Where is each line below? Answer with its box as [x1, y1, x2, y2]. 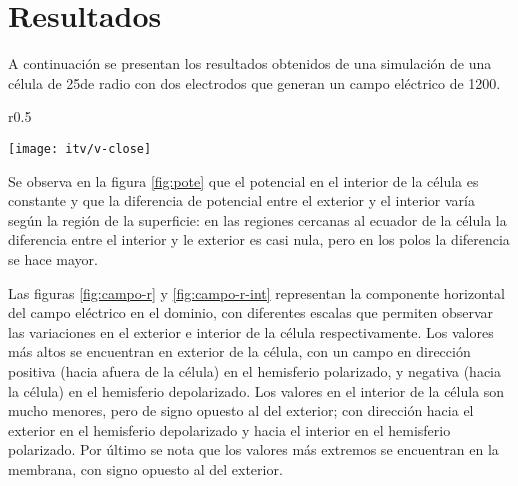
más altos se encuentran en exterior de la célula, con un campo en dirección [8, 341, 471, 362]
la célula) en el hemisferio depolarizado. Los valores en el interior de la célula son [8, 380, 505, 401]
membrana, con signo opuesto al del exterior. [8, 458, 283, 479]
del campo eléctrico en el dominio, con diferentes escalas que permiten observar [8, 302, 493, 323]
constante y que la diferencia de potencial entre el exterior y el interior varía [8, 190, 475, 211]
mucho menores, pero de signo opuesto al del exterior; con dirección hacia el [8, 400, 474, 421]
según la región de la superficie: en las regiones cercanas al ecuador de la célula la [8, 209, 507, 230]
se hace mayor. [8, 248, 98, 269]
